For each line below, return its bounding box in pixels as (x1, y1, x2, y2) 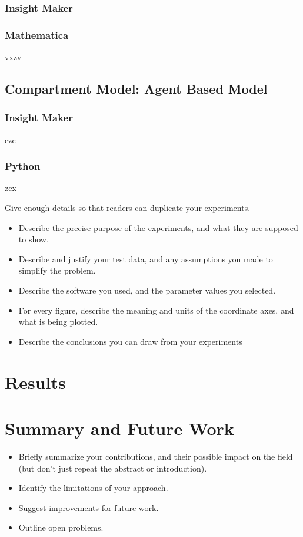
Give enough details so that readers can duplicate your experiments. (5, 202, 251, 214)
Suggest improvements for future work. (18, 501, 159, 513)
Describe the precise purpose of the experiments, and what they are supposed (18, 221, 298, 233)
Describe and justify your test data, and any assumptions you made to (18, 252, 273, 265)
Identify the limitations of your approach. (18, 482, 168, 494)
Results (5, 370, 66, 394)
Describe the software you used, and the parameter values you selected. (18, 284, 276, 296)
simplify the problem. (18, 264, 96, 276)
